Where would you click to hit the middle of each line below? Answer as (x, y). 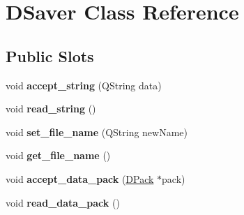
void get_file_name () (58, 155)
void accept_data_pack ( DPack (80, 178)
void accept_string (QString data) (84, 85)
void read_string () (51, 109)
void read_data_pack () (63, 202)
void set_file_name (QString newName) (97, 132)
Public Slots (50, 55)
